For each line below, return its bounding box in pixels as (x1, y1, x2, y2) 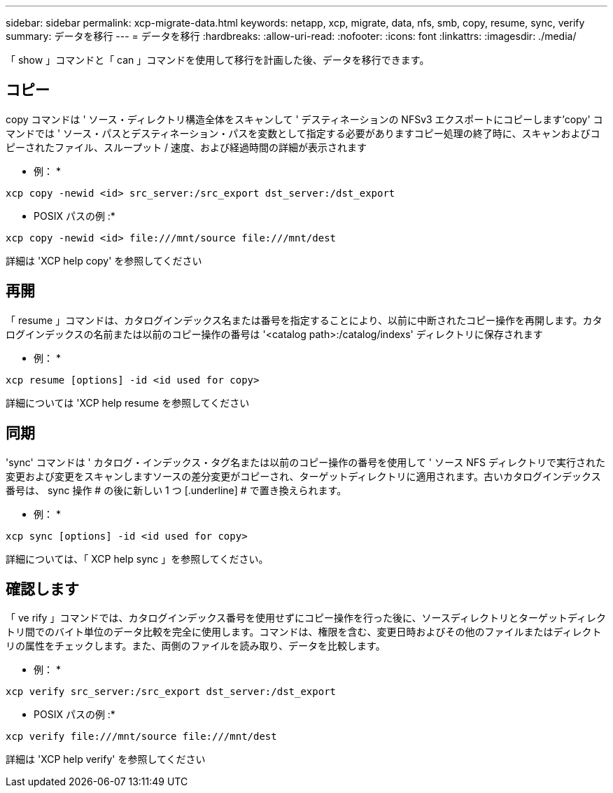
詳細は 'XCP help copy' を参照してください (6, 254, 202, 267)
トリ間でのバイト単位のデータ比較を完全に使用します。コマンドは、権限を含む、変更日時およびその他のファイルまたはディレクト (6, 626, 602, 638)
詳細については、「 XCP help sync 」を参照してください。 (6, 552, 269, 565)
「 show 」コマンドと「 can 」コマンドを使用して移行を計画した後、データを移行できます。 (6, 54, 430, 66)
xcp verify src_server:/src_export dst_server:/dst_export (6, 686, 337, 698)
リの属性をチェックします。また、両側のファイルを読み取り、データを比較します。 (6, 640, 386, 652)
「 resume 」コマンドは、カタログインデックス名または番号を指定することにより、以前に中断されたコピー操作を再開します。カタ (6, 314, 603, 326)
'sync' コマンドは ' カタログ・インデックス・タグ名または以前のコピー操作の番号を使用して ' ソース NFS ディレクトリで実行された (6, 456, 605, 468)
